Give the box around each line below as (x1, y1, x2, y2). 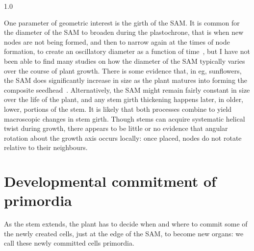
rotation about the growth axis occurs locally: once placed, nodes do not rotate (4, 132, 242, 143)
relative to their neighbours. (4, 142, 88, 152)
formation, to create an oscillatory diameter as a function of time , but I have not (4, 46, 250, 56)
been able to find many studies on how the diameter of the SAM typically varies (4, 55, 245, 66)
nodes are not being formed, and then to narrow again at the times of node (4, 36, 230, 47)
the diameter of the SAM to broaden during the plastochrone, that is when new (4, 27, 244, 37)
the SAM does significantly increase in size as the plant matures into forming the (4, 75, 248, 85)
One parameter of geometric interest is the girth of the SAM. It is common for (4, 17, 240, 27)
